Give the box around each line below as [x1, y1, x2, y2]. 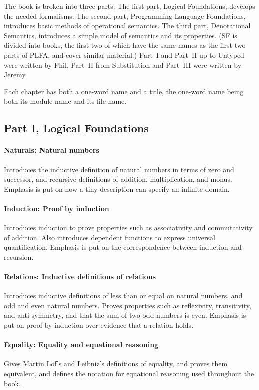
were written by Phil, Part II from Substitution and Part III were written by [4, 59, 242, 70]
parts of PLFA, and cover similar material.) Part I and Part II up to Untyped [4, 49, 244, 60]
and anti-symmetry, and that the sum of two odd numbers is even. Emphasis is [4, 310, 246, 320]
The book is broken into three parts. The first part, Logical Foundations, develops [4, 1, 255, 11]
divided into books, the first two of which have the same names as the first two [4, 40, 246, 50]
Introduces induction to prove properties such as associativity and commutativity [4, 222, 253, 233]
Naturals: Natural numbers [4, 145, 99, 155]
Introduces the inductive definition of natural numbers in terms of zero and [4, 164, 234, 174]
